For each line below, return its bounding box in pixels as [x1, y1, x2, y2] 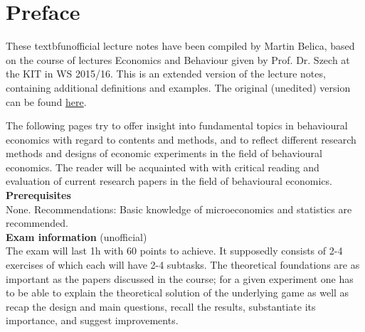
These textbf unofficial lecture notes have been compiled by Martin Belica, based [6, 38, 355, 53]
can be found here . [6, 94, 87, 109]
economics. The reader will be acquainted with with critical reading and [6, 159, 319, 174]
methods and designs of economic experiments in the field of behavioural [6, 146, 322, 161]
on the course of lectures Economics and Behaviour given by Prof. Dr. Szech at [6, 52, 350, 67]
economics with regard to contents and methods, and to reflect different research [6, 132, 356, 146]
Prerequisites [6, 188, 71, 203]
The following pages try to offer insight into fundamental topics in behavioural [6, 118, 348, 133]
